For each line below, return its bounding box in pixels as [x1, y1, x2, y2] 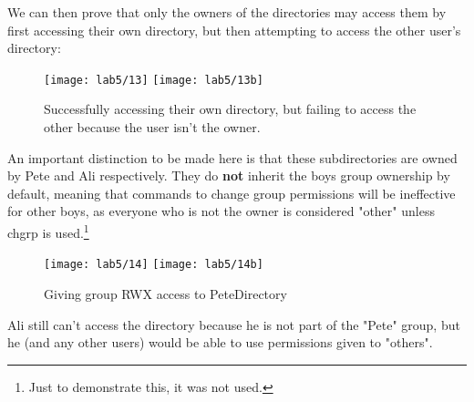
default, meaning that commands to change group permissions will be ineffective [7, 183, 456, 202]
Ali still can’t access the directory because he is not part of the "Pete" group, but [7, 314, 460, 334]
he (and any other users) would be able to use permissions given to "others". [7, 333, 433, 352]
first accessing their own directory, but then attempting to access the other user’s [7, 20, 461, 39]
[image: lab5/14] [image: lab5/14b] [44, 258, 263, 272]
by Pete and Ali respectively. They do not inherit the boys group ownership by [7, 166, 450, 185]
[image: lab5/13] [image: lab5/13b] [44, 73, 263, 87]
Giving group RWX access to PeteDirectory [44, 283, 287, 303]
